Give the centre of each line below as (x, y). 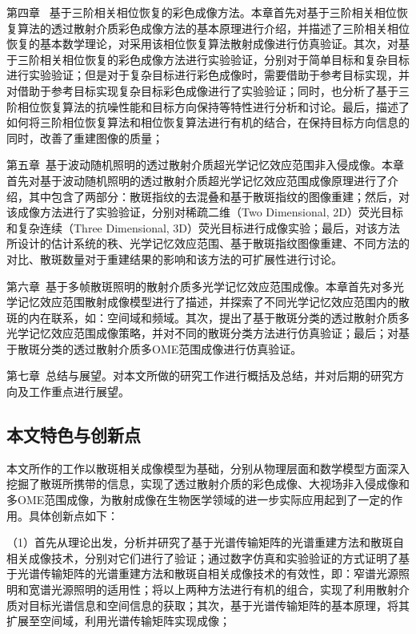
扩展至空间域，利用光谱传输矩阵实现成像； (118, 621)
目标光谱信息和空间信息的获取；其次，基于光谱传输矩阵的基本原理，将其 (219, 605)
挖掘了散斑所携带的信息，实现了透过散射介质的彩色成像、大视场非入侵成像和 (208, 484)
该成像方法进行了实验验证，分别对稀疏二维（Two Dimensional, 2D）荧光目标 (205, 212)
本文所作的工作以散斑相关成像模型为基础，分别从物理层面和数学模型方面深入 (208, 468)
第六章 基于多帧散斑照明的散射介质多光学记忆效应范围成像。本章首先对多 (200, 286)
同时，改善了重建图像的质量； (85, 137)
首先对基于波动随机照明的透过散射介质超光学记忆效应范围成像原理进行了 (197, 180)
